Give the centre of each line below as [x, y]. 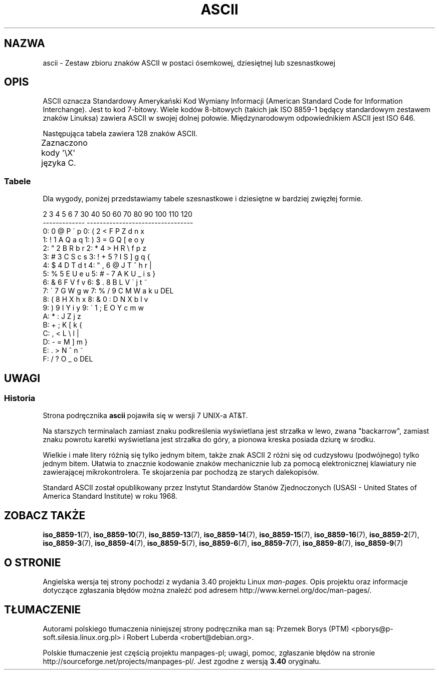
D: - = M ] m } [65, 342]
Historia [20, 398]
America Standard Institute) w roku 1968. [110, 496]
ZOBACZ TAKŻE [45, 515]
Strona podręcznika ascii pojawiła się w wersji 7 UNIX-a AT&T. [145, 416]
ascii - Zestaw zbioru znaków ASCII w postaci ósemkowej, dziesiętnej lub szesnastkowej [189, 63]
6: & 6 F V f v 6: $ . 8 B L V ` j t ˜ [95, 282]
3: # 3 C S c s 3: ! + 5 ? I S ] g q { [96, 257]
